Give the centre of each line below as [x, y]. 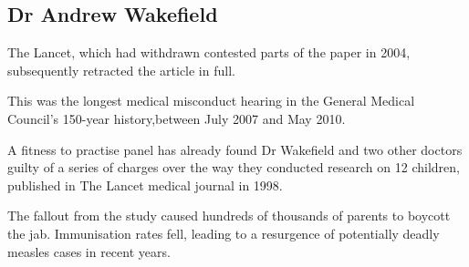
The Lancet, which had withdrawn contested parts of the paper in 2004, [209, 52]
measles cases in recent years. [89, 251]
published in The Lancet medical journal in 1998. [145, 185]
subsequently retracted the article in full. [121, 70]
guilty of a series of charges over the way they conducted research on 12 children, [234, 167]
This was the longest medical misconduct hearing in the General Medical [211, 101]
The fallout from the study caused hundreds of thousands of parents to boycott [229, 216]
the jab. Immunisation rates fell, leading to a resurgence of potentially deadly [224, 233]
